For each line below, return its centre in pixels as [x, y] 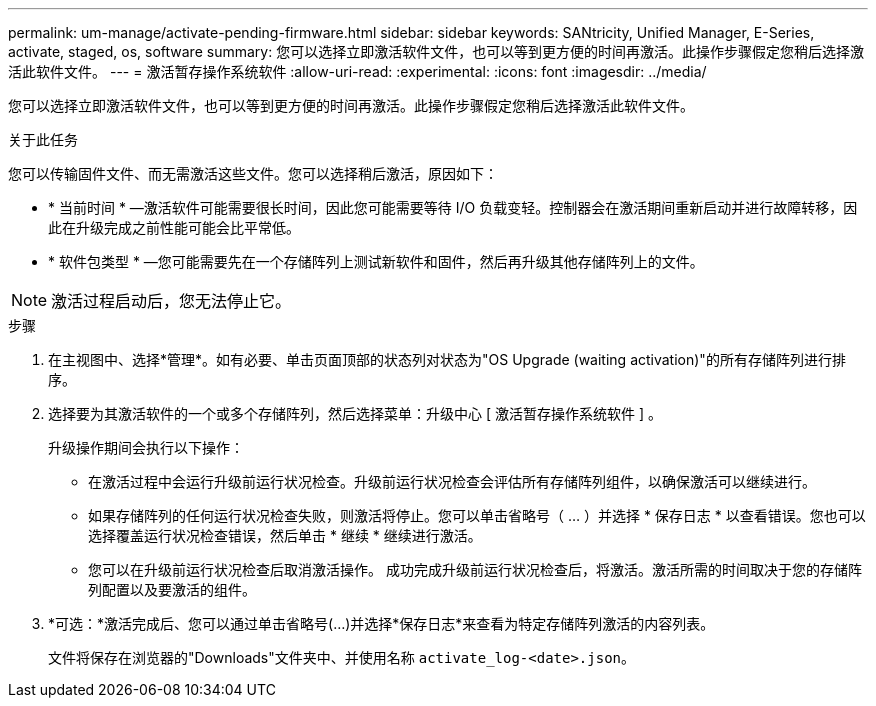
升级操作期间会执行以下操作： [146, 447]
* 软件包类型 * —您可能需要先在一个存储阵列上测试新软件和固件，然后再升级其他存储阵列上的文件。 [376, 261]
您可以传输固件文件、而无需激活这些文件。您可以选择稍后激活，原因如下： [253, 173]
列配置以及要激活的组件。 [172, 589]
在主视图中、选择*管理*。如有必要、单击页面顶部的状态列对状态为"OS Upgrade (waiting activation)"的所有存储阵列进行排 [447, 359]
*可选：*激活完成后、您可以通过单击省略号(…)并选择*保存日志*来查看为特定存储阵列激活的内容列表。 [381, 623]
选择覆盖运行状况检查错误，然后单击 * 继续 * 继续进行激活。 [285, 535]
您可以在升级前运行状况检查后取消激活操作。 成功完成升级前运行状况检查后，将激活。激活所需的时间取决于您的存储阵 [475, 569]
